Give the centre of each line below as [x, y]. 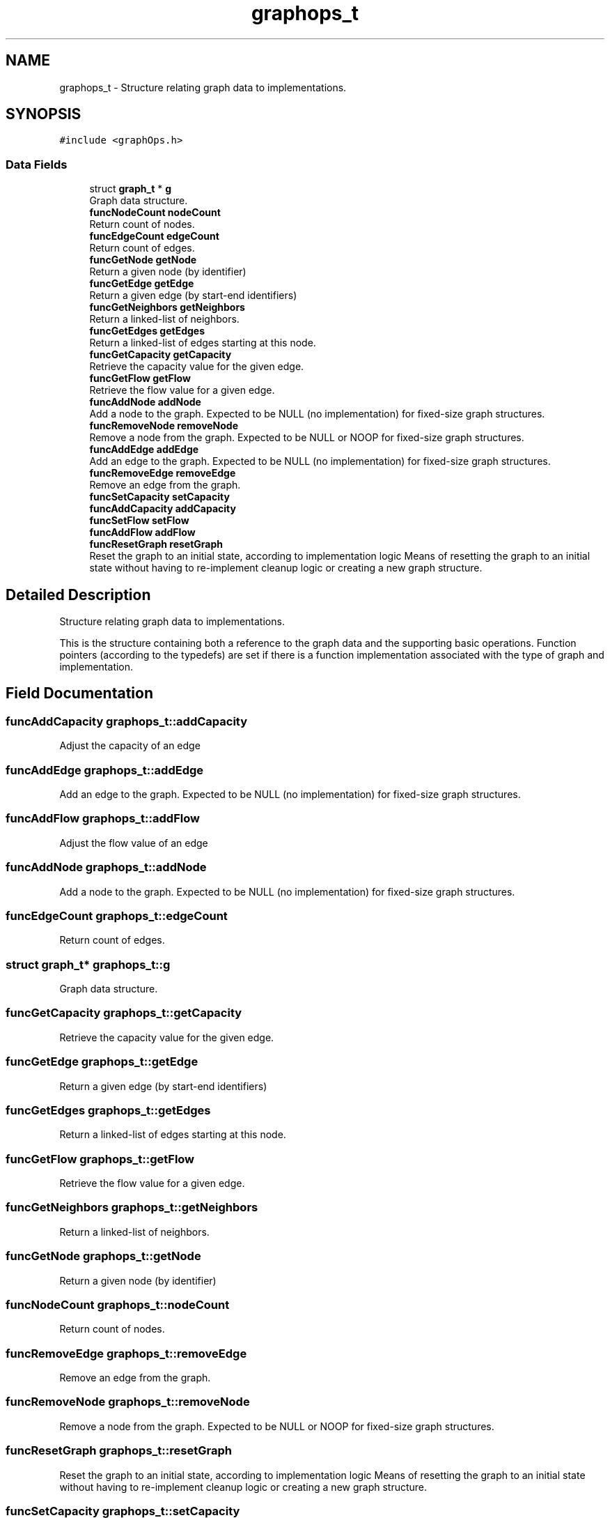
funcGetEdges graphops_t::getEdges [108, 1110]
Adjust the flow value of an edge [134, 843]
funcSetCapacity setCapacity [159, 497]
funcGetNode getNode [143, 260]
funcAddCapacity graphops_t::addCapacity [127, 721]
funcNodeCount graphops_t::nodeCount [118, 1304]
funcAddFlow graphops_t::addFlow [103, 819]
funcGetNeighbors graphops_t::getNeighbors [132, 1207]
